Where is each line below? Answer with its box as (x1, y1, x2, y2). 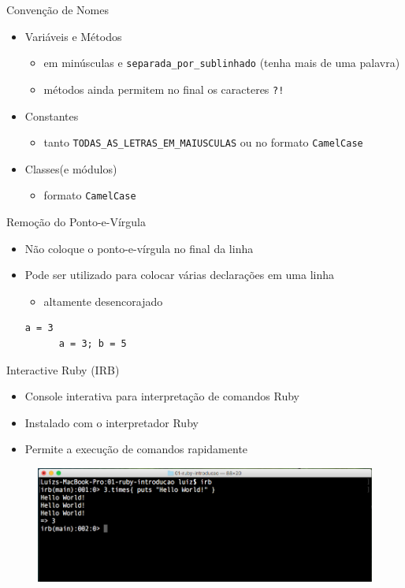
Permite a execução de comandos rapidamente (24, 441, 248, 457)
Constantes (24, 107, 79, 124)
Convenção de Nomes (6, 2, 109, 17)
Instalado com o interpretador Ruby (24, 414, 199, 430)
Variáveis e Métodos (24, 28, 122, 44)
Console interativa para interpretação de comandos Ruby (24, 388, 299, 404)
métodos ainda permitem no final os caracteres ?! (43, 80, 284, 97)
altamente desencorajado (43, 292, 163, 309)
